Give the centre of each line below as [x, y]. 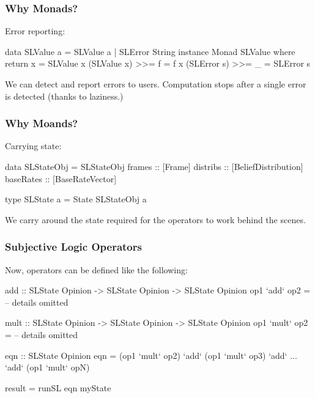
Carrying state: [33, 146]
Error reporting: [35, 31]
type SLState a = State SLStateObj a [76, 199]
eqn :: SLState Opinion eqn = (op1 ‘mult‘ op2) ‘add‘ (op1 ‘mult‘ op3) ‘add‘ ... [151, 355]
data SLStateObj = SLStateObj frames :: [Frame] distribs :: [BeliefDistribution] [154, 166]
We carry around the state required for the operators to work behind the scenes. [155, 219]
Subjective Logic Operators [73, 247]
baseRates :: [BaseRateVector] [61, 178]
